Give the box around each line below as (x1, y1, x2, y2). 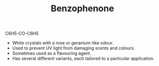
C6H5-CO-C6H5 (5, 30, 39, 37)
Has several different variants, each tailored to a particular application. (12, 56, 155, 62)
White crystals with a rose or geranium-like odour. (12, 40, 114, 46)
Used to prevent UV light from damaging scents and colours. (12, 45, 135, 51)
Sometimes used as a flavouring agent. (12, 50, 92, 56)
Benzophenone (51, 3, 114, 14)
